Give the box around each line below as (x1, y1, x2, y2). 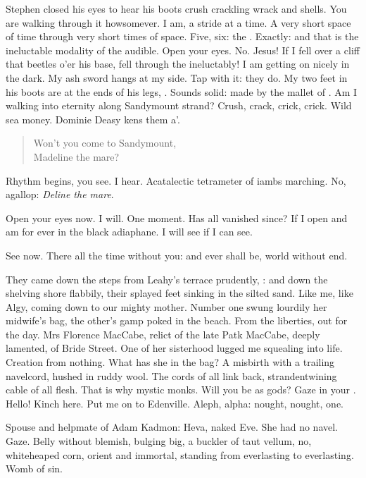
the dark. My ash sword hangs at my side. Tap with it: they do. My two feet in (6, 70, 348, 85)
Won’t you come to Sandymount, (33, 135, 177, 150)
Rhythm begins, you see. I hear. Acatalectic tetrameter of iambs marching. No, (6, 173, 346, 188)
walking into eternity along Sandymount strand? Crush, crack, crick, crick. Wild (6, 98, 352, 113)
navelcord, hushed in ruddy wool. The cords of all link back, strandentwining (6, 368, 337, 383)
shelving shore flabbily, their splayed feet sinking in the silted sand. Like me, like (6, 286, 353, 300)
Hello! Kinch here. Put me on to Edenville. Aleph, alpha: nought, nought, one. (6, 396, 343, 410)
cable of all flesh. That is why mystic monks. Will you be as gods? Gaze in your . (6, 382, 356, 397)
